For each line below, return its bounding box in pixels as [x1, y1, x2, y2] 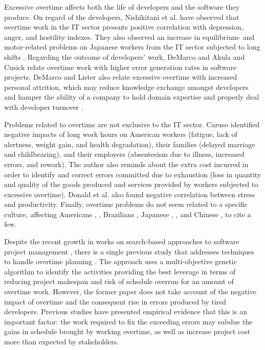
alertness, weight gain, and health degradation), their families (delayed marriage [4, 138, 255, 149]
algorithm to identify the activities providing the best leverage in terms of [4, 266, 236, 276]
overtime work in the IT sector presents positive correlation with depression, [4, 21, 244, 32]
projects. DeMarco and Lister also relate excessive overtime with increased [4, 72, 237, 82]
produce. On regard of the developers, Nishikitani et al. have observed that [4, 11, 239, 22]
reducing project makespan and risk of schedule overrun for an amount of [4, 276, 234, 287]
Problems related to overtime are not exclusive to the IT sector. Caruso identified [4, 119, 260, 129]
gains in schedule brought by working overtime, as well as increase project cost [4, 326, 251, 337]
